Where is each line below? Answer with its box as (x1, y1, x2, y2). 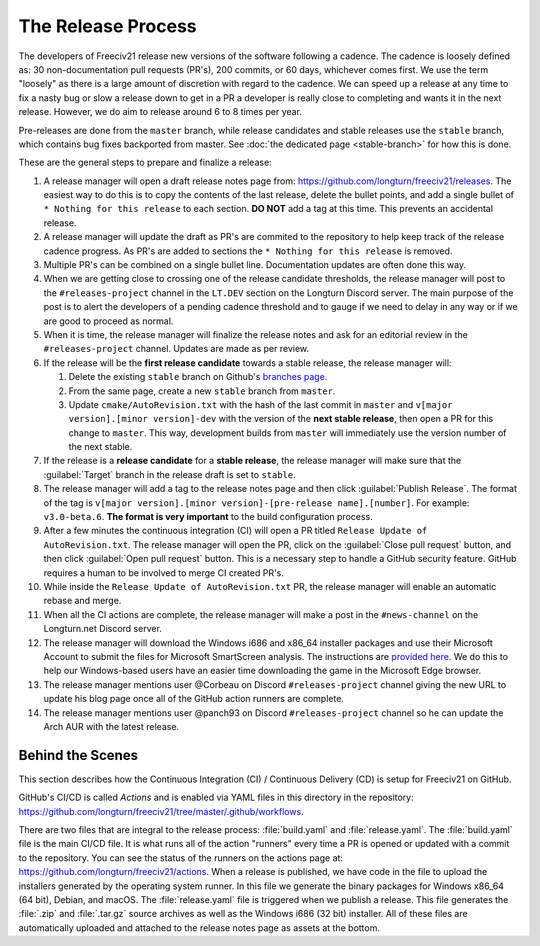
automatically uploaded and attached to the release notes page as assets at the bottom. (18, 921, 380, 934)
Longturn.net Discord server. (43, 623, 162, 635)
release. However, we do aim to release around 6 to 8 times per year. (18, 106, 302, 118)
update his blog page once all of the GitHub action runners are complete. (43, 693, 345, 705)
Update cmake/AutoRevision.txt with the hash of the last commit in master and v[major (68, 398, 453, 410)
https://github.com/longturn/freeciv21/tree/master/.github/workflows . (18, 805, 304, 817)
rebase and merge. (43, 595, 122, 607)
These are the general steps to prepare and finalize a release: (18, 156, 272, 169)
